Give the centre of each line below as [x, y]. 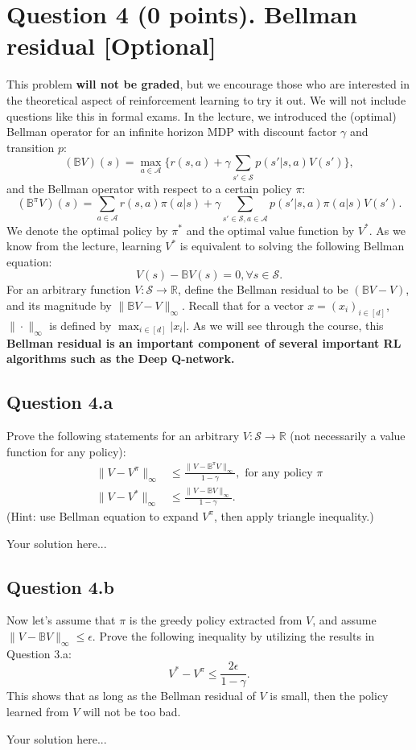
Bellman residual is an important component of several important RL [204, 342]
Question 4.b [60, 586]
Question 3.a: [39, 653]
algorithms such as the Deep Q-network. [121, 359]
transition [31, 147]
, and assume [344, 620]
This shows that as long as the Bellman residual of [131, 696]
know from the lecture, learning [84, 246]
